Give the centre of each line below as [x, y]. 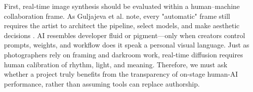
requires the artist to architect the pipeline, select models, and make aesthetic [122, 25]
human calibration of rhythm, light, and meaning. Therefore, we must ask [116, 64]
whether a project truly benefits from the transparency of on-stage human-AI [121, 74]
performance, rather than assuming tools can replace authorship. [102, 83]
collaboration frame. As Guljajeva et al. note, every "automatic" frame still [117, 16]
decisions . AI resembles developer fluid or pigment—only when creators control [125, 35]
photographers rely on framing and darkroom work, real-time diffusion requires [124, 54]
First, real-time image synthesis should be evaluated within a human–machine [122, 6]
